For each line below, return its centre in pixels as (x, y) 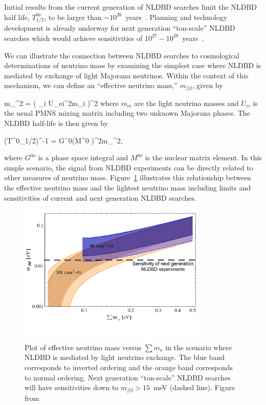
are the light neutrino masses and (186, 103)
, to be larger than (73, 17)
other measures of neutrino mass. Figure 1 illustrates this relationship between (128, 177)
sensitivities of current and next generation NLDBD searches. (100, 197)
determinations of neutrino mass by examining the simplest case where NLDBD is (133, 65)
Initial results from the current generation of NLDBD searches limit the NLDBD (131, 7)
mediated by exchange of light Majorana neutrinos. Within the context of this (126, 75)
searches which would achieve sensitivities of (73, 38)
